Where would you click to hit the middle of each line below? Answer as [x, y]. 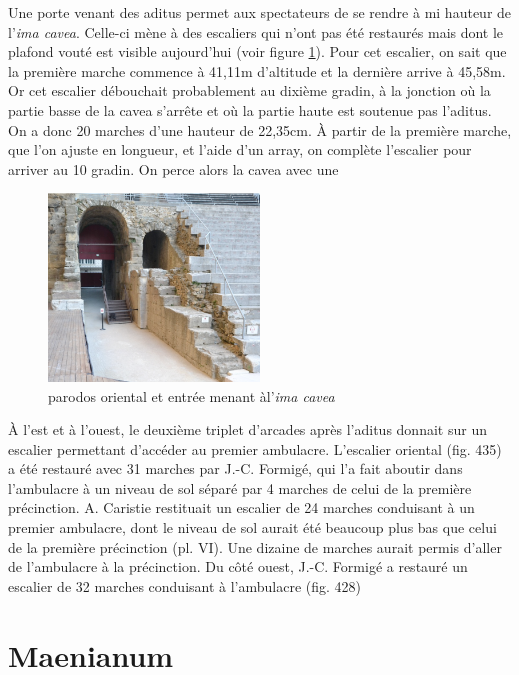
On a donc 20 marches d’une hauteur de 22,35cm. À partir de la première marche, [260, 129]
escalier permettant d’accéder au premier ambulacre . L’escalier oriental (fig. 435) [255, 448]
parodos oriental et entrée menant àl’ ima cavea [191, 395]
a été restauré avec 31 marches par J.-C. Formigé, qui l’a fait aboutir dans [235, 468]
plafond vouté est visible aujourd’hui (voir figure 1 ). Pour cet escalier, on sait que [257, 51]
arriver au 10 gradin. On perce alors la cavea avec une [173, 168]
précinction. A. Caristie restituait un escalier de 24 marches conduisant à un [241, 507]
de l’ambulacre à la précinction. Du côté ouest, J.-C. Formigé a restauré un [238, 566]
